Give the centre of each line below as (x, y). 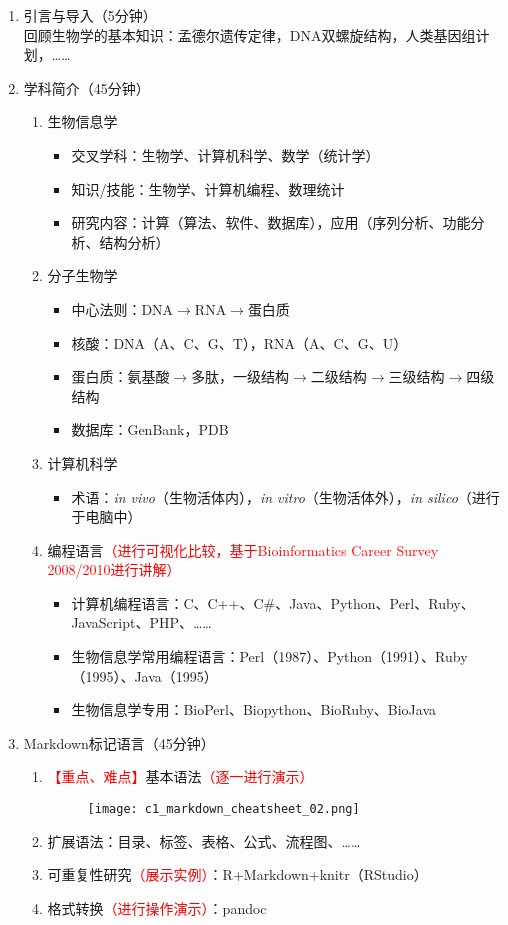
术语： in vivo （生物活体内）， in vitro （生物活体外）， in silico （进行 (285, 496)
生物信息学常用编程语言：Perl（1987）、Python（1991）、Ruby (269, 656)
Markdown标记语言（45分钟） (119, 742)
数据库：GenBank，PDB (150, 429)
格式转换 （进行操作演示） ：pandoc (157, 907)
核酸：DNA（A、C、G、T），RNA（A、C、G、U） (239, 342)
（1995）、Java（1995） (144, 675)
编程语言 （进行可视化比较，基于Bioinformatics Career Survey (243, 549)
